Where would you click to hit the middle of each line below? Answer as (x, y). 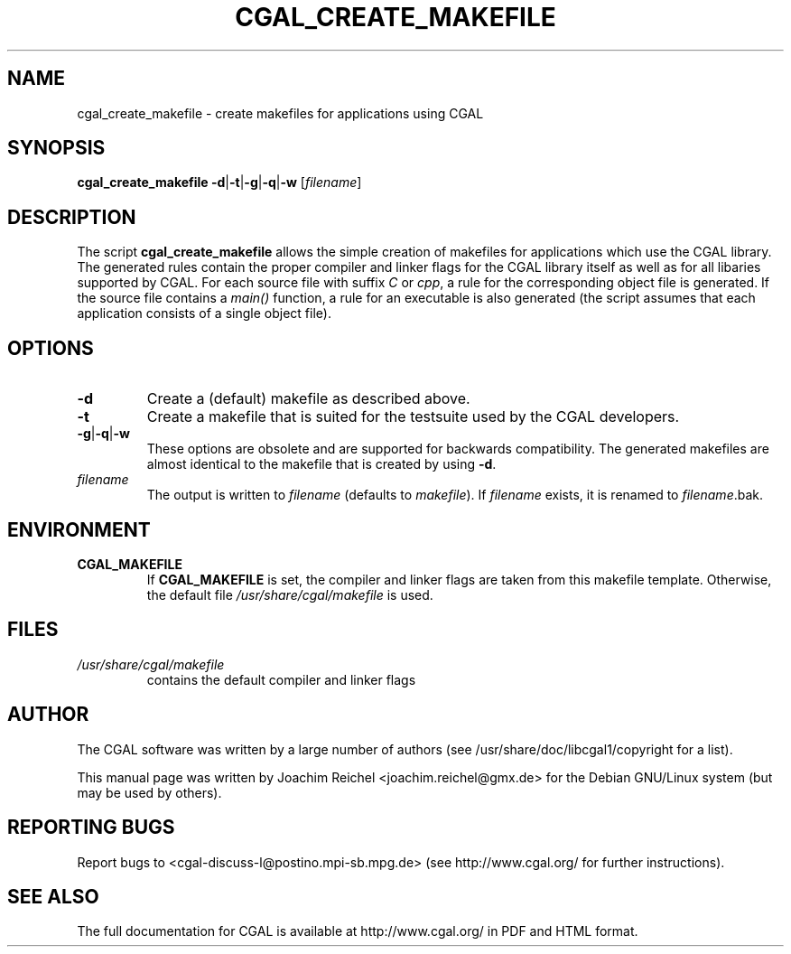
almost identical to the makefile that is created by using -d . (321, 464)
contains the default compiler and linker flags (281, 679)
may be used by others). (149, 792)
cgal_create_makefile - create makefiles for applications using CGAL (280, 113)
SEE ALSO (53, 896)
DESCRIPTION (72, 217)
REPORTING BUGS (91, 828)
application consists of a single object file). (204, 313)
